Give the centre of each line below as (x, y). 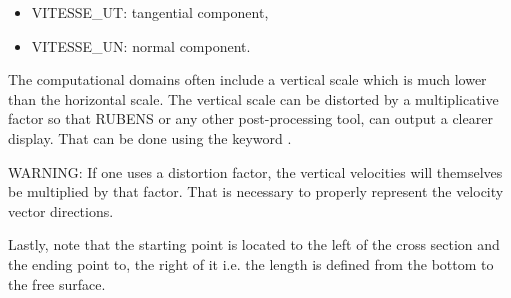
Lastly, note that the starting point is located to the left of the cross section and (254, 244)
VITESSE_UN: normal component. (141, 45)
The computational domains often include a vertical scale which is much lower (247, 79)
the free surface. (57, 283)
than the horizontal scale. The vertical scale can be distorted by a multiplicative (253, 98)
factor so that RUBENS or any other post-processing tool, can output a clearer (250, 118)
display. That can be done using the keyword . (150, 137)
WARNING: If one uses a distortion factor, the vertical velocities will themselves (255, 171)
